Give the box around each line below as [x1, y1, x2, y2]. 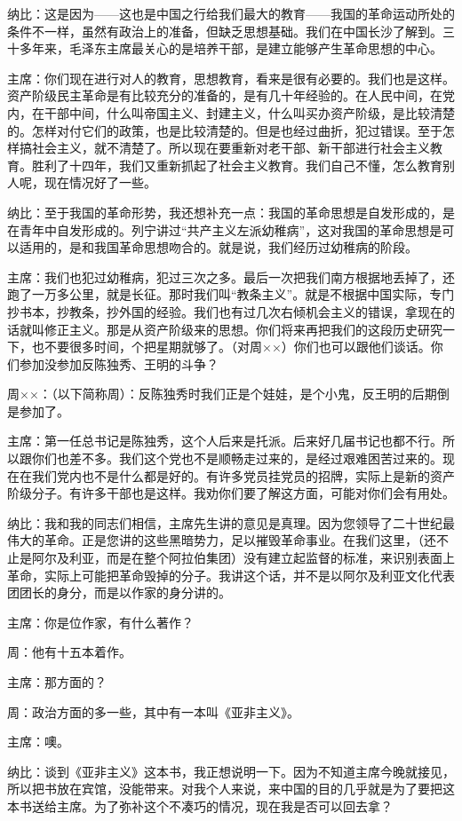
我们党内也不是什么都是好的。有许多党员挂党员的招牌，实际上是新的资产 [31, 466, 455, 485]
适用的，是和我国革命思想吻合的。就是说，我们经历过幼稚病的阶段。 [19, 238, 418, 257]
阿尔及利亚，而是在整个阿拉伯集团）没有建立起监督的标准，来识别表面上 [31, 549, 455, 567]
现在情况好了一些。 [44, 173, 156, 192]
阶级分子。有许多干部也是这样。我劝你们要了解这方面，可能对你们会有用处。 [7, 484, 455, 502]
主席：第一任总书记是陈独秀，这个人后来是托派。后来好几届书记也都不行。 [7, 431, 442, 450]
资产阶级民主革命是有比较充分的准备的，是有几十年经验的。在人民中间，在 [7, 86, 442, 105]
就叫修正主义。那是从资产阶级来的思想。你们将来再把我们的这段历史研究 [19, 320, 442, 338]
